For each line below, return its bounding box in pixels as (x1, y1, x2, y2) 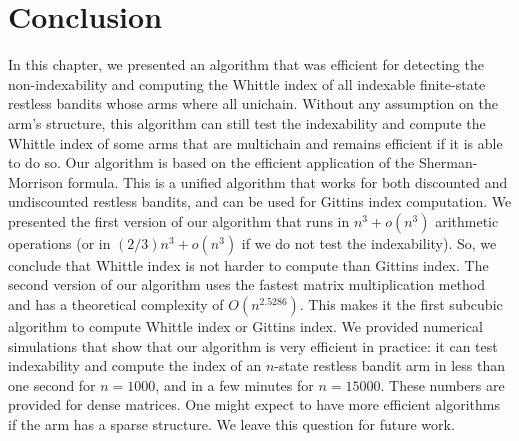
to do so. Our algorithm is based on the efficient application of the (8, 152, 415, 173)
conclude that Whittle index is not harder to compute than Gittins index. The (8, 254, 489, 275)
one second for (8, 374, 96, 395)
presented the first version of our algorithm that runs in (8, 210, 350, 231)
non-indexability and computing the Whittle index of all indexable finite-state (8, 73, 486, 94)
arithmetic (435, 210, 499, 231)
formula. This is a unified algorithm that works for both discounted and (67, 171, 508, 192)
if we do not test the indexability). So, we (241, 232, 497, 253)
